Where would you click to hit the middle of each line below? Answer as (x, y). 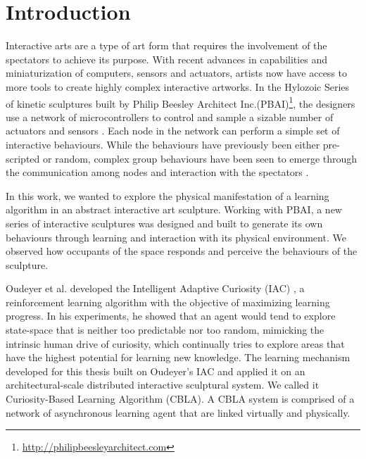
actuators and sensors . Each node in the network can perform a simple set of (173, 131)
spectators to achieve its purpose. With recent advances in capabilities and (167, 59)
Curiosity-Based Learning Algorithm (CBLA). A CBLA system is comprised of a (180, 399)
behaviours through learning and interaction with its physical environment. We (176, 237)
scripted (23, 158)
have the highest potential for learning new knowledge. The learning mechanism (178, 357)
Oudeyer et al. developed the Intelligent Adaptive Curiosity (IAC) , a (155, 288)
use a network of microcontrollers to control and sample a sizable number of (170, 117)
